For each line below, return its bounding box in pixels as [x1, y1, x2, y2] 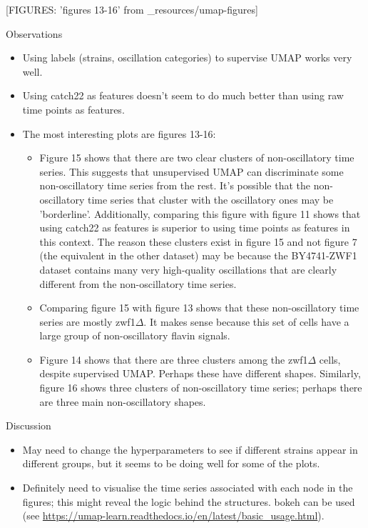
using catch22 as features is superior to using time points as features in [39, 220, 350, 235]
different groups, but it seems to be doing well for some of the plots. [22, 456, 320, 471]
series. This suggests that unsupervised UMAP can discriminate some [39, 164, 344, 179]
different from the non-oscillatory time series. [39, 276, 237, 291]
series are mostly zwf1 [39, 314, 136, 329]
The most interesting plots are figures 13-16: [22, 126, 216, 141]
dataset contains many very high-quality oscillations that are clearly [39, 261, 337, 277]
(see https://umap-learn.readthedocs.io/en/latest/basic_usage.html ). [22, 508, 324, 523]
